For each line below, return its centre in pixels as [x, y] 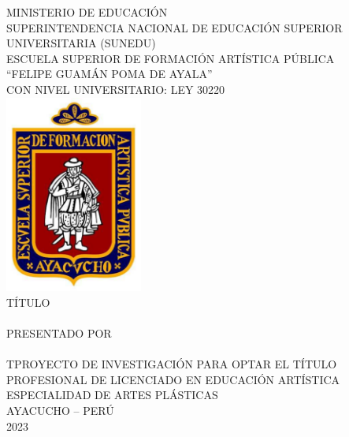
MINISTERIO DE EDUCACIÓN [87, 12]
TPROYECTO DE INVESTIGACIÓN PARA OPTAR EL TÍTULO [172, 364]
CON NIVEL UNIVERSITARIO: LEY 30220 [116, 89]
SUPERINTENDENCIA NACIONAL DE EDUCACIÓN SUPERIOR [174, 27]
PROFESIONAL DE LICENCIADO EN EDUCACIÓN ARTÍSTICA [173, 379]
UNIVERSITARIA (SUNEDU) [81, 43]
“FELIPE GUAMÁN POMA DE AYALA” [110, 74]
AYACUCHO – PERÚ [60, 410]
